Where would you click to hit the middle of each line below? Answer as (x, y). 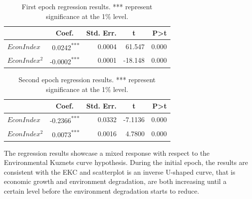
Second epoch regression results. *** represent (87, 80)
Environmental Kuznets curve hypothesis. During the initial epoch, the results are (126, 162)
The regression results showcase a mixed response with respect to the (107, 153)
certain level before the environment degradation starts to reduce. (102, 190)
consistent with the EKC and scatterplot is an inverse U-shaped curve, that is (120, 172)
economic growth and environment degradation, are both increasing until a (115, 181)
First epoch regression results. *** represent (87, 6)
